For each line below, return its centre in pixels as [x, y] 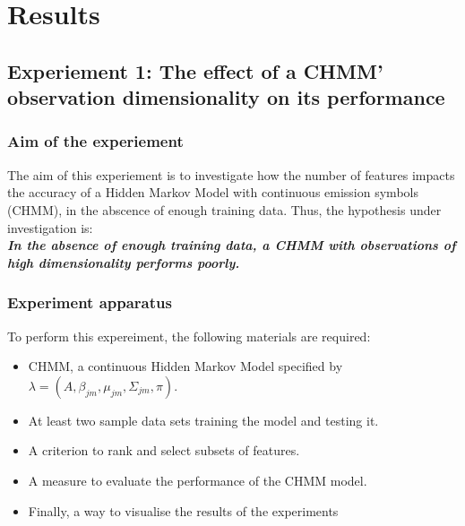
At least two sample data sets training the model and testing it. [203, 420]
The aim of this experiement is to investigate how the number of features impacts [231, 174]
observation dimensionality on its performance [226, 97]
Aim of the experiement [95, 141]
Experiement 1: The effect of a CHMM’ [195, 70]
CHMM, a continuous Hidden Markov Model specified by [185, 366]
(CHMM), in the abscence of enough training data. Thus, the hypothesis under [224, 209]
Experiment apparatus [90, 302]
